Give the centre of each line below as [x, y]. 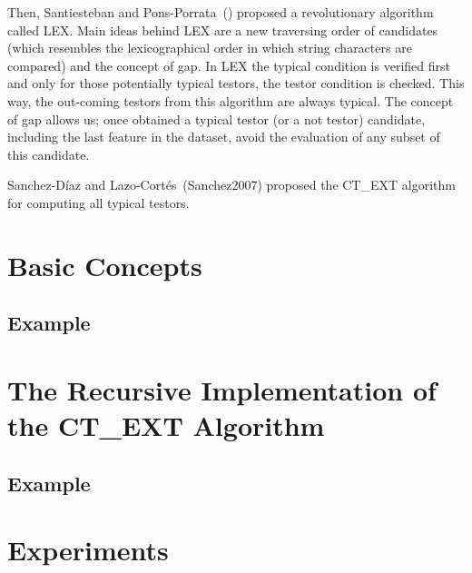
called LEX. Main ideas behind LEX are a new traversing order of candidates [223, 30]
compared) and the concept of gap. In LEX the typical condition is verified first [229, 65]
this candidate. [49, 154]
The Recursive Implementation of [222, 389]
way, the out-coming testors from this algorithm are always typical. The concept [231, 100]
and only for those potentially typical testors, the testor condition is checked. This [236, 83]
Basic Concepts [105, 265]
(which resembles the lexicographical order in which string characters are [210, 48]
